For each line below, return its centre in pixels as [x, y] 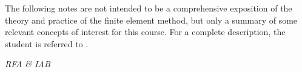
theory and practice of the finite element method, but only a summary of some [151, 20]
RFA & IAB [28, 64]
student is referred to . [47, 43]
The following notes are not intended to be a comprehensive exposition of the [149, 8]
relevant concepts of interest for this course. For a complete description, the [145, 32]
